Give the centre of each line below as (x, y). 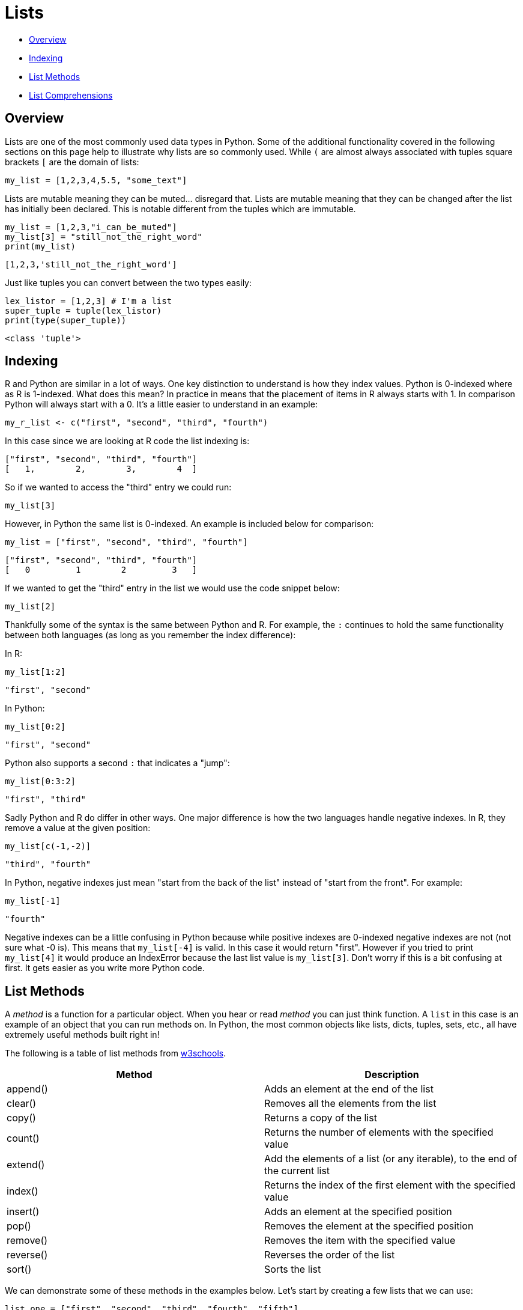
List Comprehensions (71, 95)
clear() (22, 1104)
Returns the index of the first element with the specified (390, 1185)
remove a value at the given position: (78, 828)
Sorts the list (293, 1269)
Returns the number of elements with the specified (379, 1132)
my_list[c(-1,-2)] (48, 846)
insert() (23, 1212)
